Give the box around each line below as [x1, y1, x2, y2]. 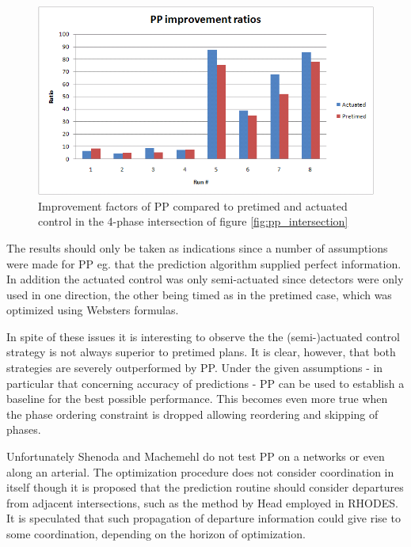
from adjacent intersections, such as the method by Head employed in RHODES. [6, 494, 398, 511]
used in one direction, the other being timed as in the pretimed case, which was [6, 286, 392, 302]
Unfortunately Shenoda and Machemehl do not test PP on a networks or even [6, 448, 385, 465]
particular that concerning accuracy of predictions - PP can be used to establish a [6, 374, 405, 391]
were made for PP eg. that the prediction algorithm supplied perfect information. [6, 255, 401, 272]
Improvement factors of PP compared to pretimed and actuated [38, 197, 348, 214]
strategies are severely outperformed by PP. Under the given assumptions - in [6, 359, 383, 376]
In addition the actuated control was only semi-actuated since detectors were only [6, 271, 404, 287]
